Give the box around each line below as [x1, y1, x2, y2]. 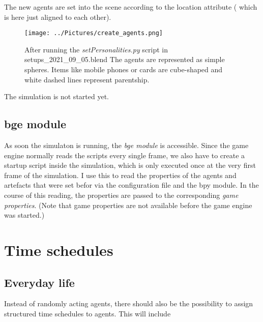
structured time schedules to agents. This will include [4, 308, 171, 318]
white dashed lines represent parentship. [24, 74, 150, 84]
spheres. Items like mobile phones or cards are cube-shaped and [24, 64, 223, 75]
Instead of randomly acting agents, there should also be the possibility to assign [4, 298, 253, 309]
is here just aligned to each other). [4, 11, 111, 22]
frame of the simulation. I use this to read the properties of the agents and [4, 169, 237, 180]
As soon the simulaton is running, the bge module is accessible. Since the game [4, 140, 249, 151]
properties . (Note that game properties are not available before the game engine [4, 199, 252, 210]
